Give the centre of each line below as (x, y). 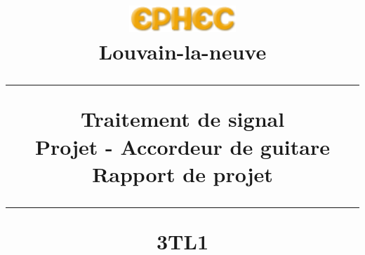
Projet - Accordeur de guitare (182, 146)
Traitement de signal (182, 119)
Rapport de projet (182, 173)
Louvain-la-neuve (182, 51)
